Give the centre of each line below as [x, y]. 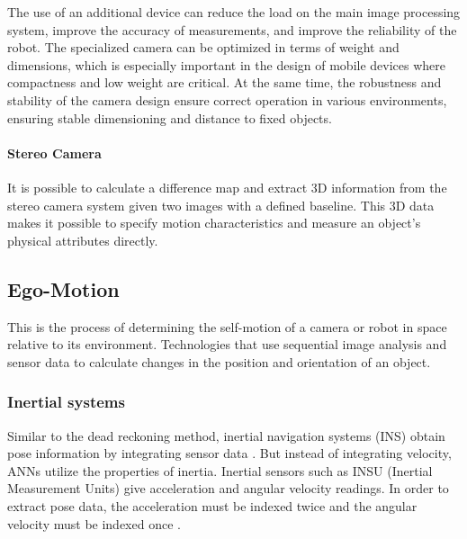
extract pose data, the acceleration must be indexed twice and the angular [212, 505]
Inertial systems [66, 402]
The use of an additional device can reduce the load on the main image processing [234, 12]
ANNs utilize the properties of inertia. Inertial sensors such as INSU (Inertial [220, 470]
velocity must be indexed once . [94, 523]
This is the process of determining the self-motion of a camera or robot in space [227, 326]
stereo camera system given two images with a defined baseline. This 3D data [221, 205]
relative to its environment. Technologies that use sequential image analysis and [227, 344]
